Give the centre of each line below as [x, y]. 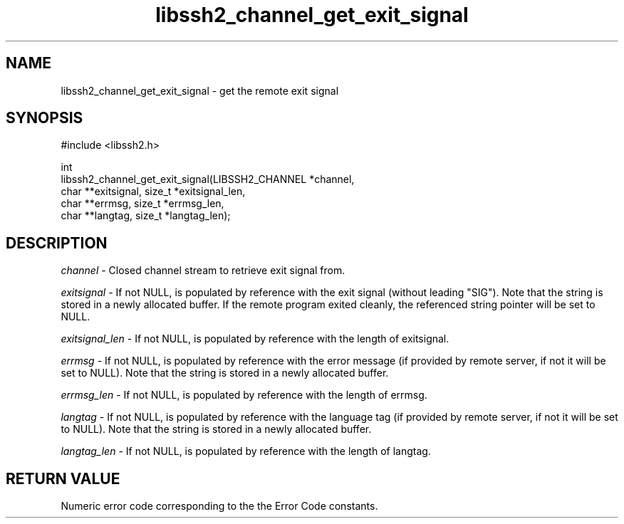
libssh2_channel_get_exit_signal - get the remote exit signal [200, 90]
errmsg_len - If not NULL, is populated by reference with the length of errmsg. [244, 395]
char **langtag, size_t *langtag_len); [146, 216]
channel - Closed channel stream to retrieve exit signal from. [203, 271]
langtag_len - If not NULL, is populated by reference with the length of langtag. [246, 451]
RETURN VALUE [63, 478]
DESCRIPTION [57, 243]
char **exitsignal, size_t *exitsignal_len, [153, 192]
